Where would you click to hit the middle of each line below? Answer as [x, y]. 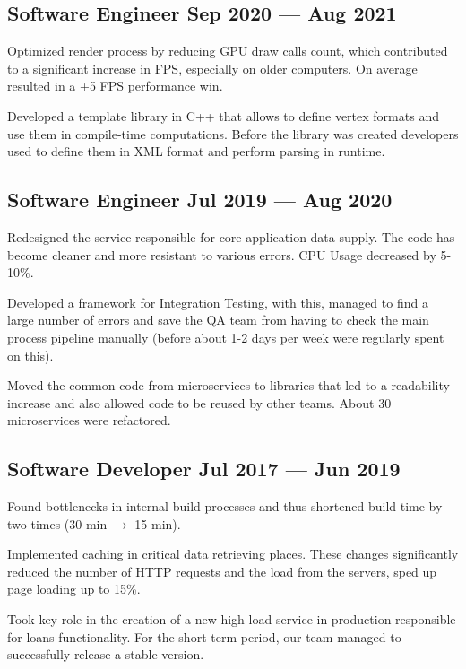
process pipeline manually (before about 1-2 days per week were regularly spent [226, 337]
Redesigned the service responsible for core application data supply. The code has [231, 236]
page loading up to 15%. [74, 589]
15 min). [158, 523]
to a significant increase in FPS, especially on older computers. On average [212, 68]
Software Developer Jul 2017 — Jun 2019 [204, 469]
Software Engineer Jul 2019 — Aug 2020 [200, 200]
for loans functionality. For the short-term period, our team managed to [204, 636]
